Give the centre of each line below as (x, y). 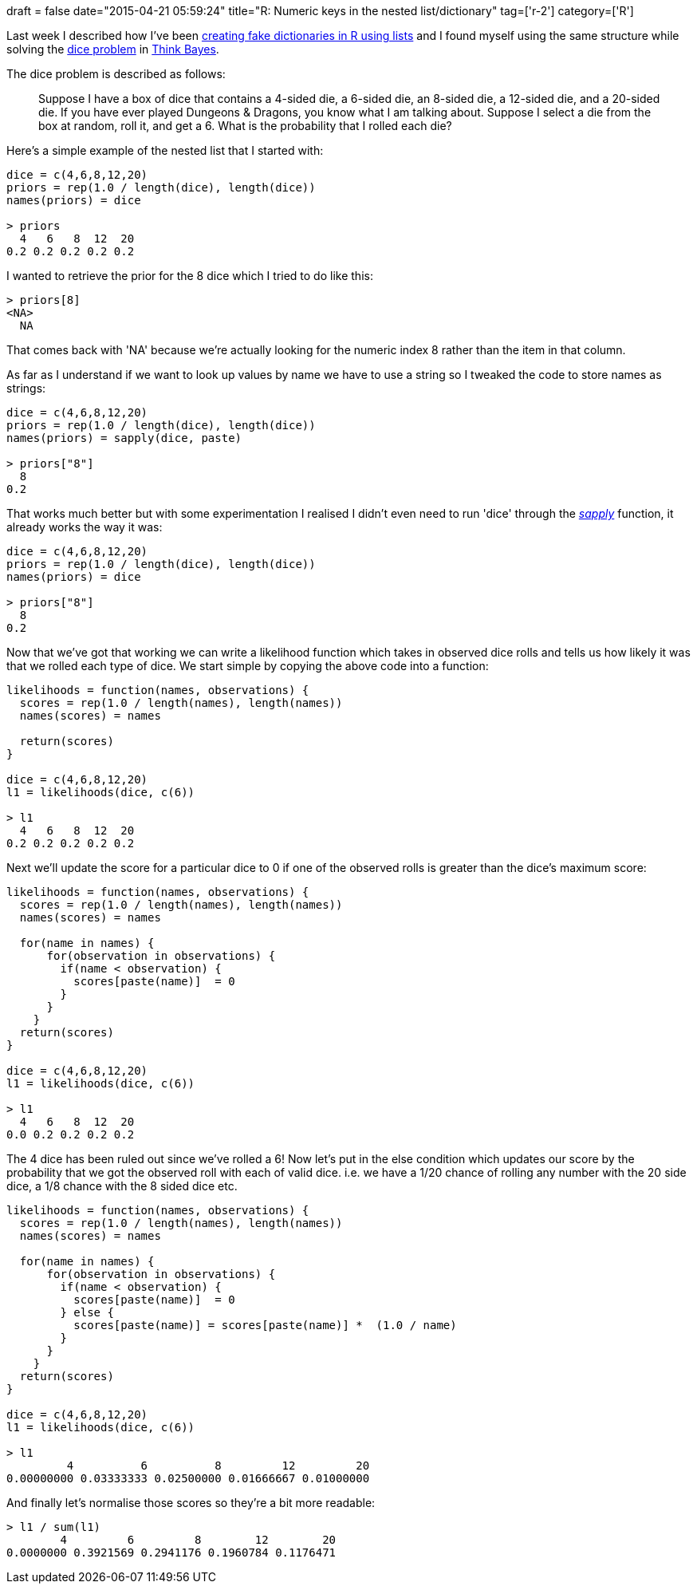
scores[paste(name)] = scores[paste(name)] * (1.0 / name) (265, 1325)
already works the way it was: (85, 527)
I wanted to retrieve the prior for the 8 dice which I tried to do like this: (190, 276)
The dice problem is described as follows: (116, 74)
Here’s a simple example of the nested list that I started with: (165, 150)
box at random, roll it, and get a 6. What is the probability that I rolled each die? (245, 126)
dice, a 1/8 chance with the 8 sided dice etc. (122, 1186)
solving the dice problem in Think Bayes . (113, 49)
